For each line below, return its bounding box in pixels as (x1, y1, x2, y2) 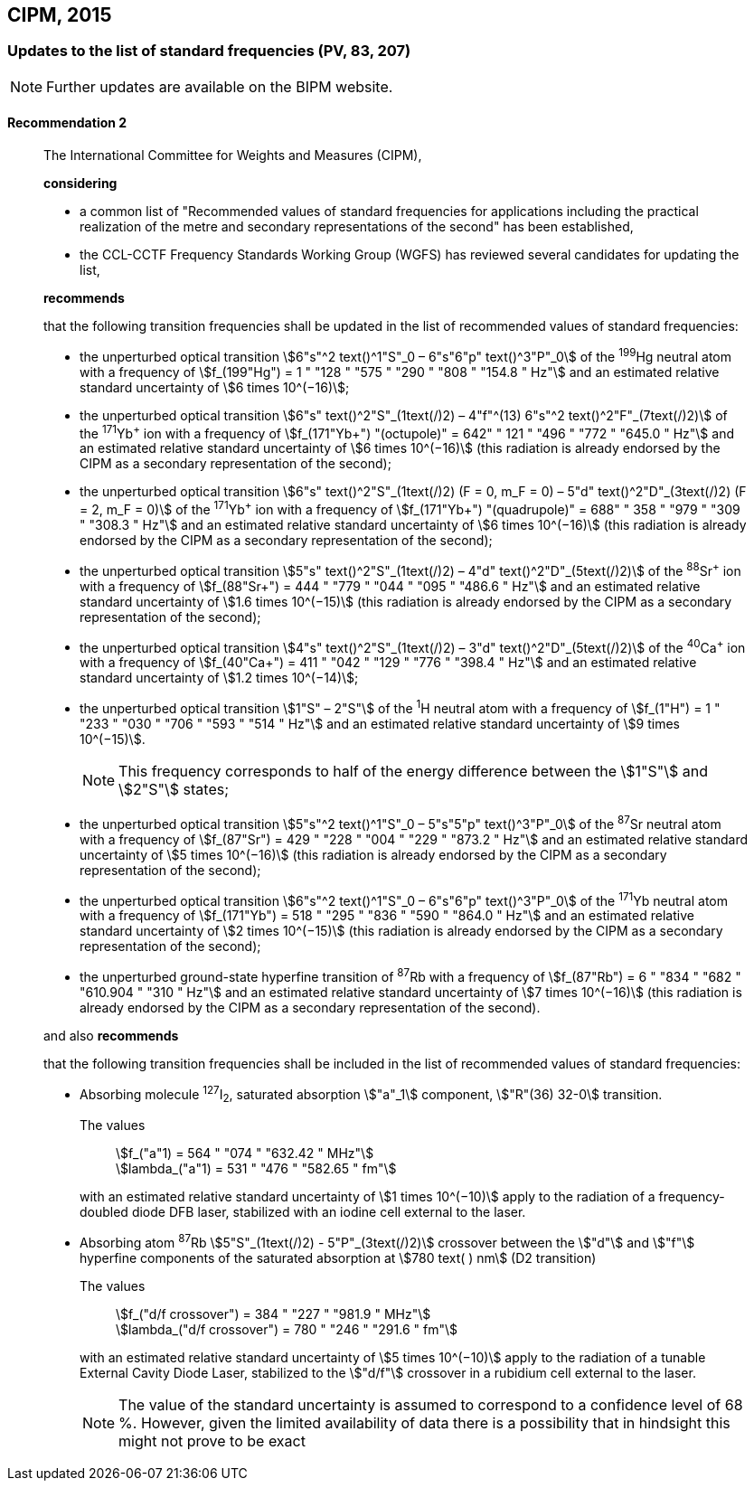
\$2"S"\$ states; (118, 779, 229, 798)
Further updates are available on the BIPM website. (46, 77, 393, 96)
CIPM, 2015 (7, 4, 112, 26)
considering (43, 175, 118, 192)
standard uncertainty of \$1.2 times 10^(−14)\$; (80, 670, 359, 686)
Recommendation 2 (7, 115, 127, 131)
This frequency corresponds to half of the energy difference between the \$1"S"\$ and (118, 761, 709, 780)
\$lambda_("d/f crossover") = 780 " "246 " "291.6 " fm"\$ (116, 1322, 457, 1338)
